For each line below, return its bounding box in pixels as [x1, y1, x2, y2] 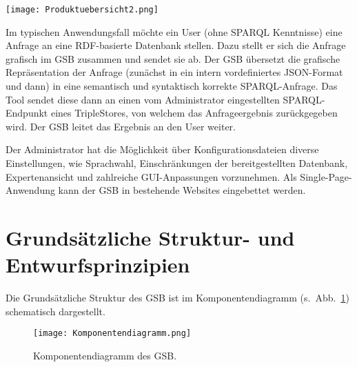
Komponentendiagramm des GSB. [33, 348, 177, 362]
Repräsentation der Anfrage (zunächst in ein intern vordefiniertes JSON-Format [6, 65, 343, 79]
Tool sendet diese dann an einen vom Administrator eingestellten [6, 92, 280, 106]
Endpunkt [6, 106, 48, 120]
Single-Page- [300, 169, 352, 183]
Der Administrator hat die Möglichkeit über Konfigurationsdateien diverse [6, 142, 319, 157]
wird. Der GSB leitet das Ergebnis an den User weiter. [6, 119, 236, 133]
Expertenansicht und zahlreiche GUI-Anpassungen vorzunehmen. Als [6, 169, 297, 183]
